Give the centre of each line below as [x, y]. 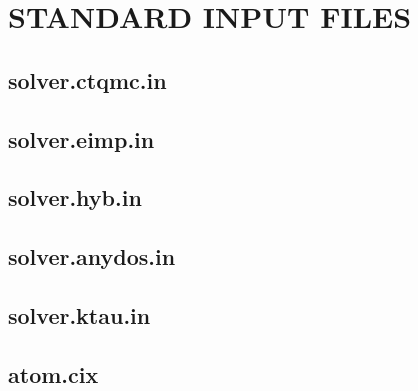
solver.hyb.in [75, 197]
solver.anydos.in [92, 256]
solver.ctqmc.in [87, 79]
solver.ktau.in [79, 314]
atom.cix [53, 373]
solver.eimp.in [81, 138]
